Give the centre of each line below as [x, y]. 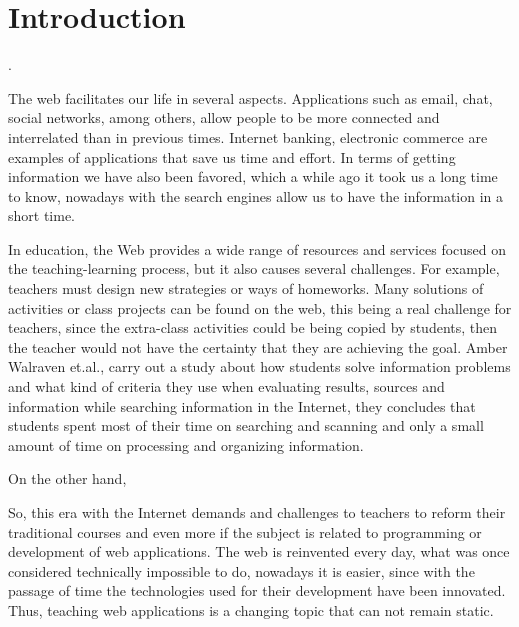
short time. [42, 215]
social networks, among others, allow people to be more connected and [224, 117]
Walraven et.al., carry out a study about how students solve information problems [259, 366]
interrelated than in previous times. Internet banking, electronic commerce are [248, 136]
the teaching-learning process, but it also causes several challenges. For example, [254, 268]
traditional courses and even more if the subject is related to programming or [245, 531]
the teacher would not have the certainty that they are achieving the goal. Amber [258, 346]
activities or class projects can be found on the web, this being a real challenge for [260, 307]
